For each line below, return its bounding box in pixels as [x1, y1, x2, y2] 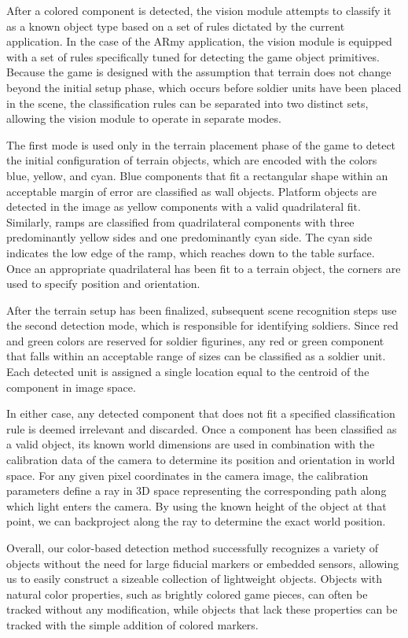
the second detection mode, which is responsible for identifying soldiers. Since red [6, 317, 399, 334]
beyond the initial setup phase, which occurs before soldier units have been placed [6, 79, 402, 95]
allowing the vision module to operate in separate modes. [6, 110, 281, 127]
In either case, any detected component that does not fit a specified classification [6, 405, 395, 422]
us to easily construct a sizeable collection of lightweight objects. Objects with [6, 570, 383, 587]
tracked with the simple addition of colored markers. [6, 616, 259, 632]
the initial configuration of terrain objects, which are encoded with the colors [6, 152, 377, 168]
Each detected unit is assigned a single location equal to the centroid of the [6, 363, 369, 380]
